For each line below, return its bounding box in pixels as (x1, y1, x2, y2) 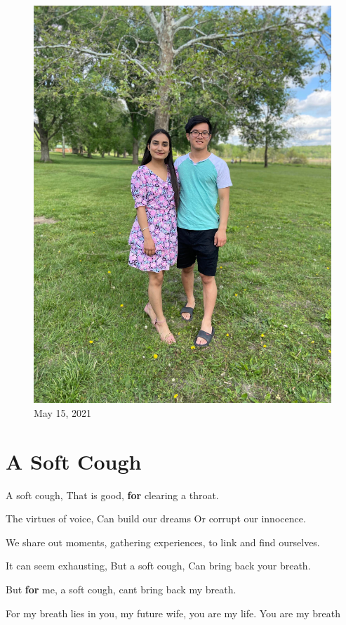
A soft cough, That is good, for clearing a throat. (6, 487, 219, 502)
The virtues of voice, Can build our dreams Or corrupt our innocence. (6, 511, 306, 526)
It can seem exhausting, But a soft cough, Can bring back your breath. (6, 558, 311, 573)
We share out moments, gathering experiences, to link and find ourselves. (6, 534, 320, 549)
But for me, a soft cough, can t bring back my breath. (6, 582, 237, 597)
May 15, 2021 (34, 405, 92, 420)
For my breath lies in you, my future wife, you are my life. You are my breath (6, 605, 340, 620)
